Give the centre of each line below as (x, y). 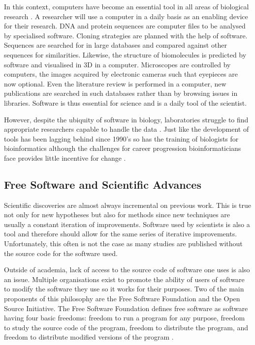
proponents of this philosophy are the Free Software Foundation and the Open (122, 299)
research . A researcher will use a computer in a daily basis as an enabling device (126, 16)
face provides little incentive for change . (65, 158)
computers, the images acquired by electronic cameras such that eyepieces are (121, 74)
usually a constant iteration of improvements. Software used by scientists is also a (127, 224)
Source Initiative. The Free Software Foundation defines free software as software (126, 308)
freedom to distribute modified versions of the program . (89, 337)
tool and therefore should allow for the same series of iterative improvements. (121, 234)
